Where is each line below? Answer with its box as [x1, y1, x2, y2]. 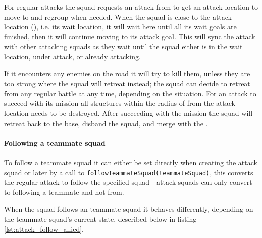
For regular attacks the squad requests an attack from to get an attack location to [4, 2, 258, 12]
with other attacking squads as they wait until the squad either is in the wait [4, 41, 243, 52]
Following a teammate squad [4, 137, 106, 148]
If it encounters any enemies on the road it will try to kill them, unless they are [4, 68, 250, 78]
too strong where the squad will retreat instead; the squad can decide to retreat [4, 78, 250, 89]
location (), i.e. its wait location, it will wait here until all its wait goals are [4, 21, 237, 32]
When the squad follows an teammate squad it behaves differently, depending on [4, 204, 253, 214]
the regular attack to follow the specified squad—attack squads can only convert [4, 177, 252, 187]
